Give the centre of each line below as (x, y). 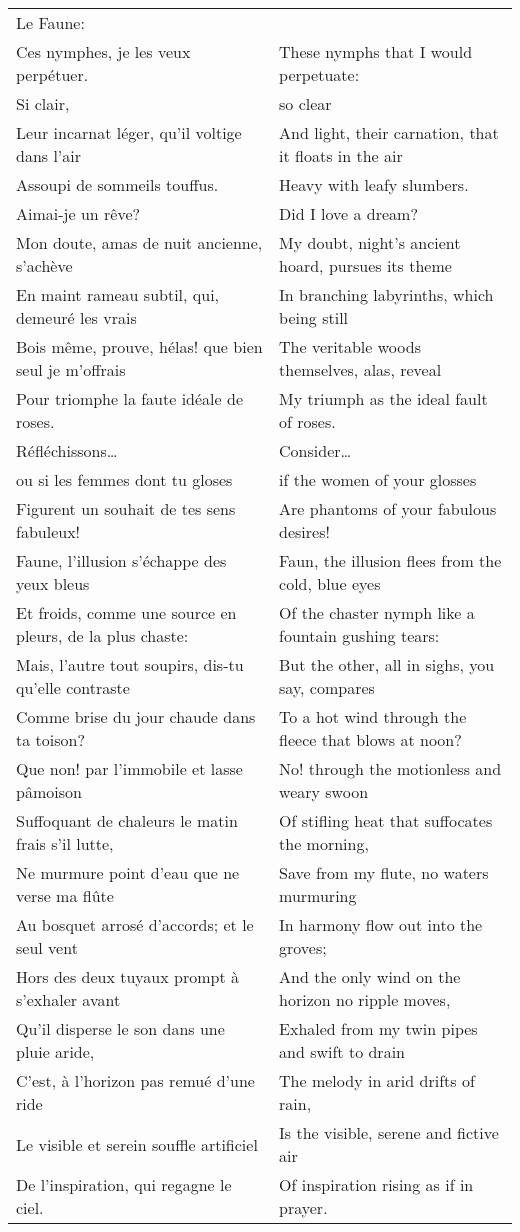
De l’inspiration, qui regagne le (124, 1184)
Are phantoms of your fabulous (388, 508)
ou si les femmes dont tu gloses (124, 479)
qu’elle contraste (73, 687)
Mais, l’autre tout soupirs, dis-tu (130, 664)
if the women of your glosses (378, 479)
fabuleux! (48, 531)
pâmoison (49, 791)
